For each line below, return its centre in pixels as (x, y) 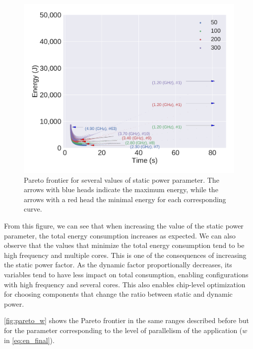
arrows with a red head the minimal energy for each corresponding (125, 199)
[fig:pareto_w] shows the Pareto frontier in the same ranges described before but (126, 320)
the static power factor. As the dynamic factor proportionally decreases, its (118, 265)
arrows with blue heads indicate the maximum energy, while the (121, 189)
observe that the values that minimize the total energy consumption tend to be (124, 245)
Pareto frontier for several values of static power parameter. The (122, 179)
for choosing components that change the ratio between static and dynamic (118, 294)
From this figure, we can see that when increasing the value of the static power (124, 226)
